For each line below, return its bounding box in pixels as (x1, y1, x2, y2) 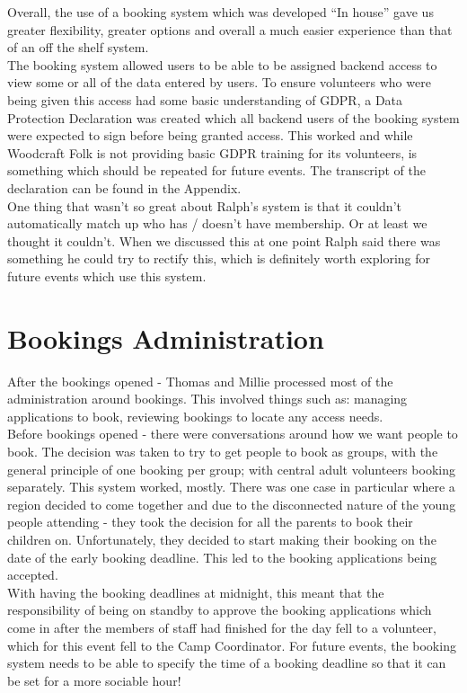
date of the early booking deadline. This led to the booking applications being (7, 547, 437, 566)
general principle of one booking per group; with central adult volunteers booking (7, 459, 455, 478)
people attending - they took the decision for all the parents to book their (7, 512, 413, 531)
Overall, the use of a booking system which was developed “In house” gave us (7, 3, 434, 21)
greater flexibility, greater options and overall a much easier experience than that (7, 20, 453, 39)
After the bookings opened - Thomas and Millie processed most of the (7, 371, 393, 390)
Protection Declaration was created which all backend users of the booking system (7, 108, 460, 127)
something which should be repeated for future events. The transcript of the (7, 161, 427, 180)
